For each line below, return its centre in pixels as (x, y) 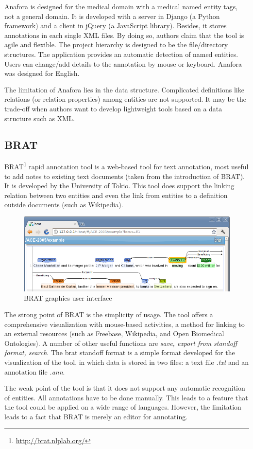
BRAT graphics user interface (68, 298)
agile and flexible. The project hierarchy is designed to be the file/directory (116, 45)
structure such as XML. (40, 118)
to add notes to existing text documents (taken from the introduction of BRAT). (125, 176)
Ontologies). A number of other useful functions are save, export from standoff (121, 343)
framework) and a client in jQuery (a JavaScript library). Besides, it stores (116, 26)
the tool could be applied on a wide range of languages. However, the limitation (123, 407)
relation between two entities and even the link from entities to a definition (116, 195)
